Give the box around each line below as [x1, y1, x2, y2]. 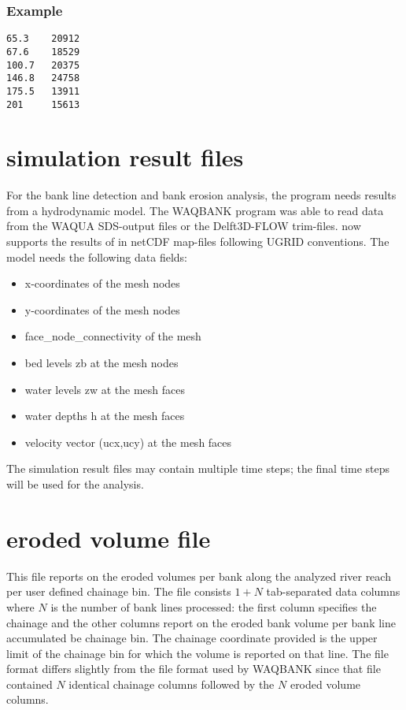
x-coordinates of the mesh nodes [24, 275, 180, 292]
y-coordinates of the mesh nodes [24, 301, 180, 318]
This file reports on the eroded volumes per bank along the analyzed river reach [6, 567, 391, 584]
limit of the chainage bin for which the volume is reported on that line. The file [6, 645, 389, 661]
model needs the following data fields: [6, 248, 187, 265]
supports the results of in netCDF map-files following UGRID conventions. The [6, 233, 389, 250]
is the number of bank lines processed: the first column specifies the [50, 598, 377, 615]
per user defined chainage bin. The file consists [6, 583, 231, 600]
